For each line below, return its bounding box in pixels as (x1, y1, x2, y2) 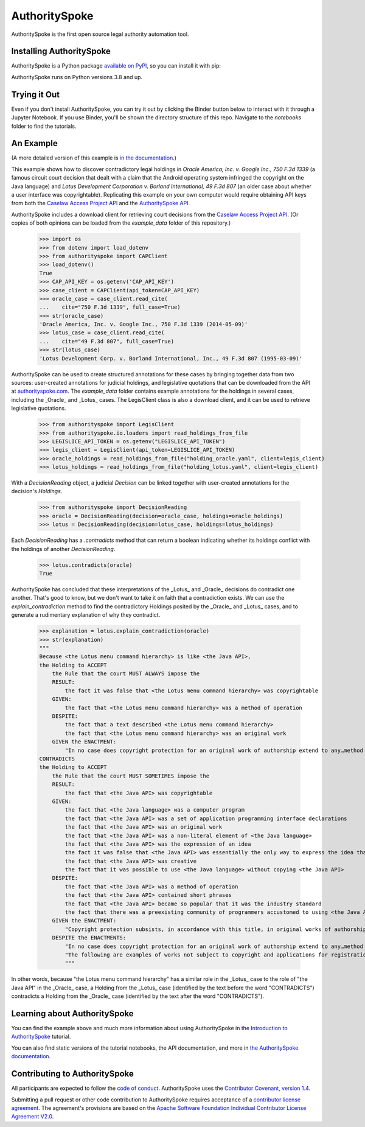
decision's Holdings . (11, 488, 63, 495)
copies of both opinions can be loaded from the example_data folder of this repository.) (11, 219, 231, 226)
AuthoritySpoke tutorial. (11, 1033, 71, 1041)
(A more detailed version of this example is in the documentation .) (11, 154, 176, 161)
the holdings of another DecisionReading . (11, 545, 116, 552)
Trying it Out (11, 89, 60, 100)
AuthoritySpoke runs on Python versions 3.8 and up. (11, 73, 143, 80)
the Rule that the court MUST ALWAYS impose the (52, 670, 200, 677)
